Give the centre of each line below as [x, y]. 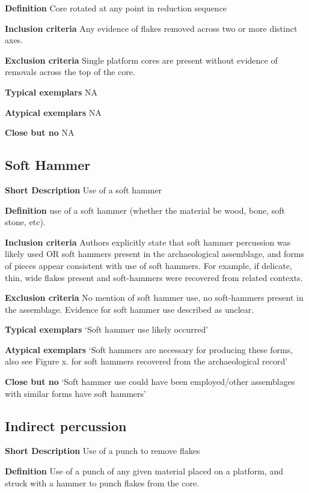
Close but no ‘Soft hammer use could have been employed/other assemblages [150, 382]
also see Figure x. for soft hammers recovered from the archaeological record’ [146, 361]
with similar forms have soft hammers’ [75, 393]
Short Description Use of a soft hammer [84, 189]
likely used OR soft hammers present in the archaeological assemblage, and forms [154, 254]
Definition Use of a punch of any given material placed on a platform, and [144, 471]
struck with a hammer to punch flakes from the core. [102, 482]
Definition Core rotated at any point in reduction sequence [116, 8]
